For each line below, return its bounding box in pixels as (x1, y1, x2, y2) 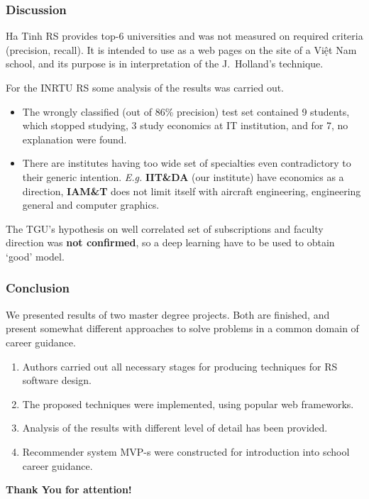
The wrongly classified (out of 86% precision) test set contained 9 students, (22, 104, 350, 119)
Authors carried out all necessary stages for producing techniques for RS (22, 358, 338, 373)
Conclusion (6, 279, 70, 297)
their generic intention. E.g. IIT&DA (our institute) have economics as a (22, 169, 344, 184)
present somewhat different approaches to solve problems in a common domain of (6, 321, 359, 336)
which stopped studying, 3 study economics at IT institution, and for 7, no (22, 118, 348, 133)
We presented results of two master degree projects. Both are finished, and (6, 307, 330, 322)
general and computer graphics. (22, 197, 160, 212)
